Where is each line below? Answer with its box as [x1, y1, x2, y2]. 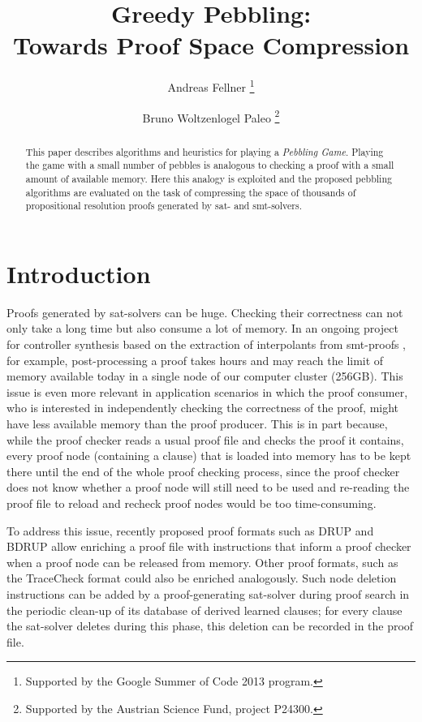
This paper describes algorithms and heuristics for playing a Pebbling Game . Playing [25, 144, 384, 158]
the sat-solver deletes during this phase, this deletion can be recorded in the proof [6, 617, 414, 634]
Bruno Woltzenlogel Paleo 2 [142, 106, 280, 126]
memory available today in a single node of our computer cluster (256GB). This [6, 367, 403, 385]
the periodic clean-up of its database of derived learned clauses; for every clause [6, 601, 403, 618]
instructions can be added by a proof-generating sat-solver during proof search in [6, 585, 410, 602]
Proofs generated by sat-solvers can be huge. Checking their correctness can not [6, 303, 403, 320]
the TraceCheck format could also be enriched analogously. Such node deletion [6, 569, 397, 587]
